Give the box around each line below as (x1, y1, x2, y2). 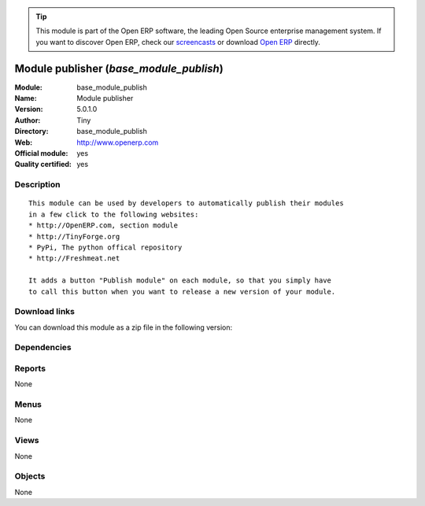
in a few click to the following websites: (28, 209, 199, 219)
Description (14, 179, 61, 190)
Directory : (14, 127, 49, 136)
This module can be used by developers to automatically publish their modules (28, 199, 344, 208)
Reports (14, 363, 46, 374)
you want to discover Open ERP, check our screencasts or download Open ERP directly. (35, 37, 320, 46)
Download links (14, 306, 75, 317)
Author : (14, 115, 41, 125)
